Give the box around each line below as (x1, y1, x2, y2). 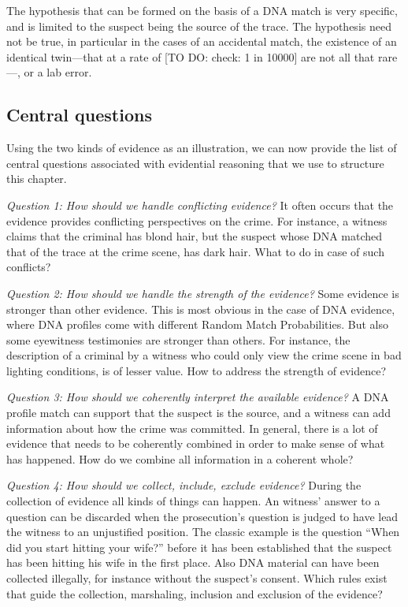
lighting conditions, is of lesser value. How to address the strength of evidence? (6, 362, 387, 378)
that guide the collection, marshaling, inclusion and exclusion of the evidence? (6, 585, 383, 601)
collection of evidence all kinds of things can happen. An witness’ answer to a (6, 493, 380, 509)
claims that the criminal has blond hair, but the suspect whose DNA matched (6, 228, 383, 244)
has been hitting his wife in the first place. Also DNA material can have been (6, 554, 380, 571)
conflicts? (6, 259, 51, 275)
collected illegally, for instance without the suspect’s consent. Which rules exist (6, 570, 388, 587)
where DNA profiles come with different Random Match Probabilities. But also (6, 316, 388, 333)
